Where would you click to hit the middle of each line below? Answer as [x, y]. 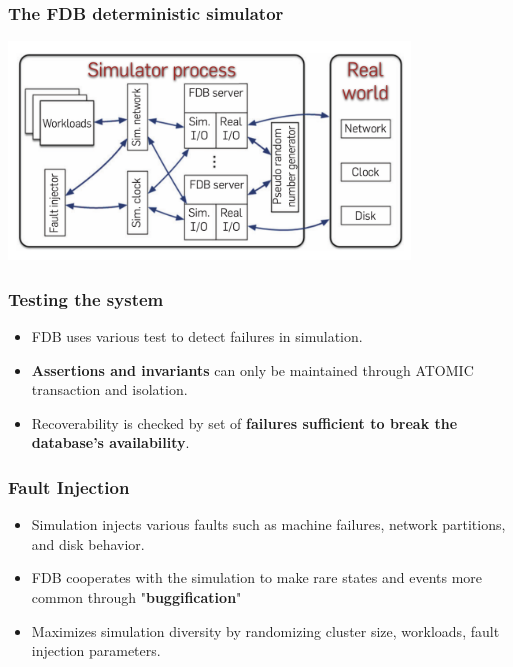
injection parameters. [96, 650]
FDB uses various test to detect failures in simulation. [197, 335]
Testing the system [86, 298]
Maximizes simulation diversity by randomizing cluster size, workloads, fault [265, 630]
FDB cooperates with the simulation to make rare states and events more [257, 577]
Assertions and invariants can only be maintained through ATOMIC [252, 369]
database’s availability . [110, 442]
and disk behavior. [88, 543]
